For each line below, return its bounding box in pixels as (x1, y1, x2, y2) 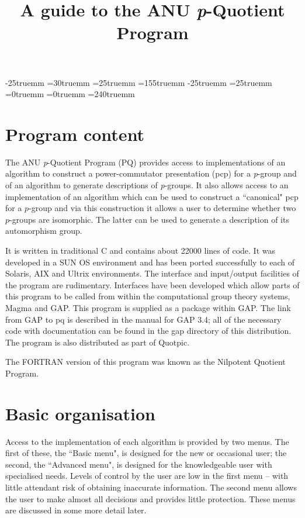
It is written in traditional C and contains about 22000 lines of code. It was (5, 244, 275, 257)
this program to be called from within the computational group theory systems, (5, 290, 290, 302)
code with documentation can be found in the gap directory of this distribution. (5, 324, 292, 337)
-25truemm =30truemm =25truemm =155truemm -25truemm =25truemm (5, 76, 272, 88)
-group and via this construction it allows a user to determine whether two (29, 202, 296, 214)
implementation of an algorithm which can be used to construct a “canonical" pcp (5, 190, 299, 202)
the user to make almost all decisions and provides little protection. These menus (5, 492, 296, 505)
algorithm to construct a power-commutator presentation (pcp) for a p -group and (5, 167, 297, 179)
